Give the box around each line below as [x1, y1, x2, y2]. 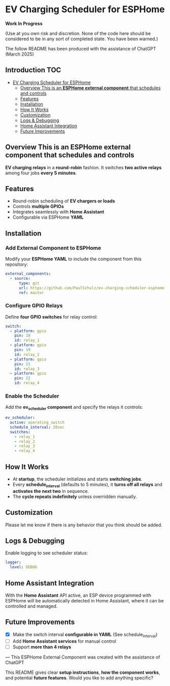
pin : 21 [14, 361, 30, 366]
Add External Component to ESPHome [5, 244, 101, 251]
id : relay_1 [14, 338, 40, 343]
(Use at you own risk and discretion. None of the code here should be [5, 30, 151, 36]
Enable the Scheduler [5, 392, 59, 400]
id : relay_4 [14, 381, 40, 386]
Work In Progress [5, 20, 43, 27]
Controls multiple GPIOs [12, 203, 64, 209]
